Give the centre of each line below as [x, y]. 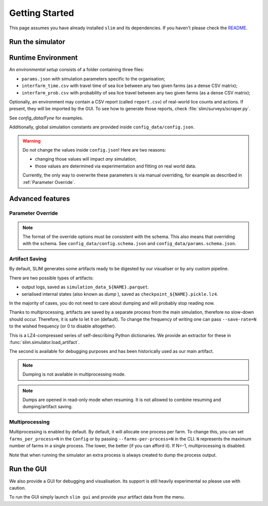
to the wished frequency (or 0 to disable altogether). [63, 326]
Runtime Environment [43, 58]
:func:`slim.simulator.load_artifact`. [44, 342]
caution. [17, 488]
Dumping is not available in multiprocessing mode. [74, 374]
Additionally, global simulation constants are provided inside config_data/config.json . [102, 127]
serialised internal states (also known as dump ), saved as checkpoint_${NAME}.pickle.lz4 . [120, 294]
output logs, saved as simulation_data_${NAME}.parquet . [85, 287]
